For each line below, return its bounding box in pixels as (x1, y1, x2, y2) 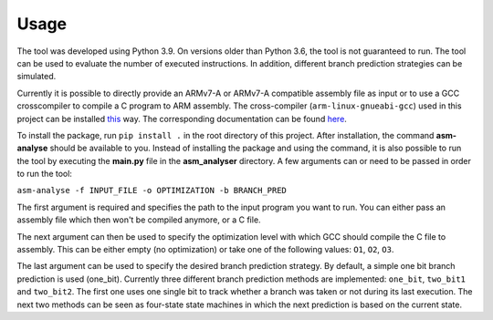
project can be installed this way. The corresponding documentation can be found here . (16, 113, 347, 124)
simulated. (16, 71, 57, 82)
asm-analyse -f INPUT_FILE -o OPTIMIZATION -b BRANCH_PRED (16, 185, 288, 196)
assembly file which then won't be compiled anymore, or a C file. (16, 214, 261, 225)
